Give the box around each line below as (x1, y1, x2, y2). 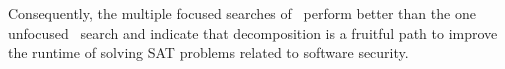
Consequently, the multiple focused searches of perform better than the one (8, 3, 476, 23)
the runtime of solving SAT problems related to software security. (8, 42, 409, 63)
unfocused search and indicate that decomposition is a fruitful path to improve (8, 22, 498, 43)
